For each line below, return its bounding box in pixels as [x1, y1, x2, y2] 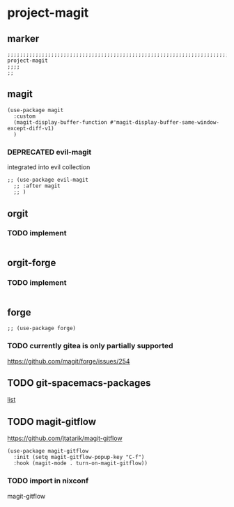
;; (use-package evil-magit [7, 176, 89, 184]
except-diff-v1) [7, 125, 54, 132]
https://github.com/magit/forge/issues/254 [7, 357, 130, 365]
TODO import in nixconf [7, 476, 89, 485]
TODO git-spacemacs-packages [7, 377, 151, 389]
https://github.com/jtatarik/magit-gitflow [7, 434, 123, 443]
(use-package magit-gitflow [7, 448, 89, 455]
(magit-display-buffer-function [13, 118, 108, 126]
